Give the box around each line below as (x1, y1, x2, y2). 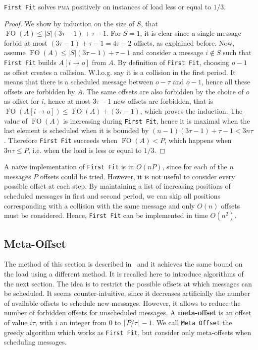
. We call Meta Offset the (152, 317, 232, 327)
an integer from (60, 317, 107, 327)
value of (4, 115, 28, 126)
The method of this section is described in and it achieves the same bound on (4, 259, 243, 269)
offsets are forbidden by (4, 86, 75, 96)
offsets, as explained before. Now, (133, 37, 235, 48)
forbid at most (4, 37, 48, 48)
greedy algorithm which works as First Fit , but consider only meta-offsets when (4, 327, 251, 337)
